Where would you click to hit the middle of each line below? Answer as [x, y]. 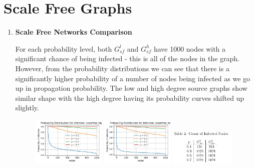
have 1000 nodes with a [190, 48]
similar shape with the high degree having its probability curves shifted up [130, 98]
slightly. [27, 108]
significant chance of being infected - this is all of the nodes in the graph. [127, 58]
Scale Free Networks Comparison [74, 32]
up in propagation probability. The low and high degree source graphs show [131, 88]
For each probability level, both [64, 48]
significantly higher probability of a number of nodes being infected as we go [133, 78]
